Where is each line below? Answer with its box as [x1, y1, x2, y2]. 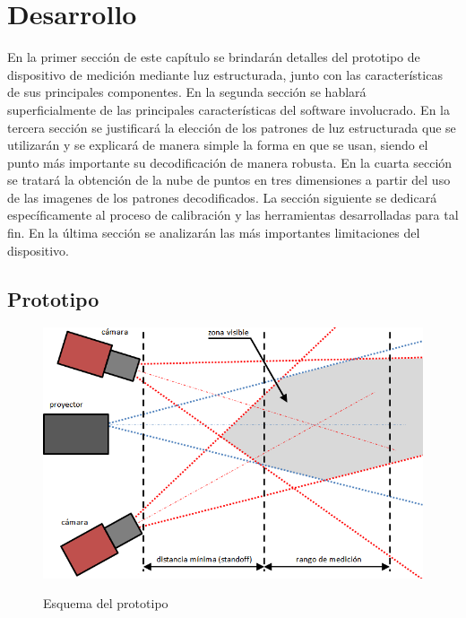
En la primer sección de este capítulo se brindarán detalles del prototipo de [7, 48, 420, 66]
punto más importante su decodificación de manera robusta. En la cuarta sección [7, 152, 453, 171]
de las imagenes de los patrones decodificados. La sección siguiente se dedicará [7, 187, 437, 206]
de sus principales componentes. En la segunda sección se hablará [7, 83, 367, 101]
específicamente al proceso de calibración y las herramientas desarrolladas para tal [7, 205, 459, 224]
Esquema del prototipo [43, 594, 168, 613]
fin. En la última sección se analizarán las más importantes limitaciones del [7, 223, 420, 242]
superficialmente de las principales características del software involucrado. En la [7, 100, 450, 118]
